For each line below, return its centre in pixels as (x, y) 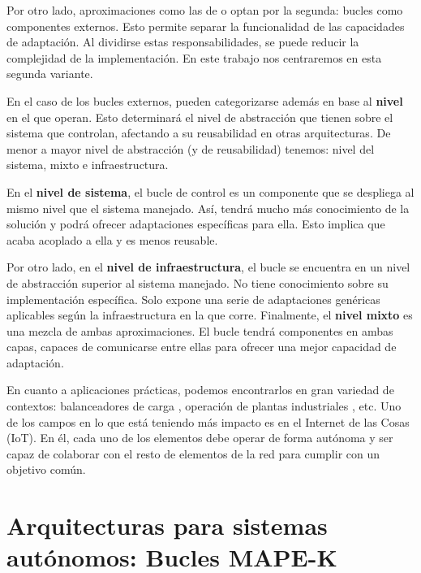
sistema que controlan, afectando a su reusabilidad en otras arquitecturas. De (199, 133)
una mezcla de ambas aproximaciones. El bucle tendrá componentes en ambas (200, 330)
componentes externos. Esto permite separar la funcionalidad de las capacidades (206, 26)
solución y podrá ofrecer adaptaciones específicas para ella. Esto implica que (196, 224)
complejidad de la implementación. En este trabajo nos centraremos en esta (194, 57)
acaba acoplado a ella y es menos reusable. (112, 239)
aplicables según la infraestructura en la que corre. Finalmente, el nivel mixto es (210, 315)
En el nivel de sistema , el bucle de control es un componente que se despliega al (210, 191)
